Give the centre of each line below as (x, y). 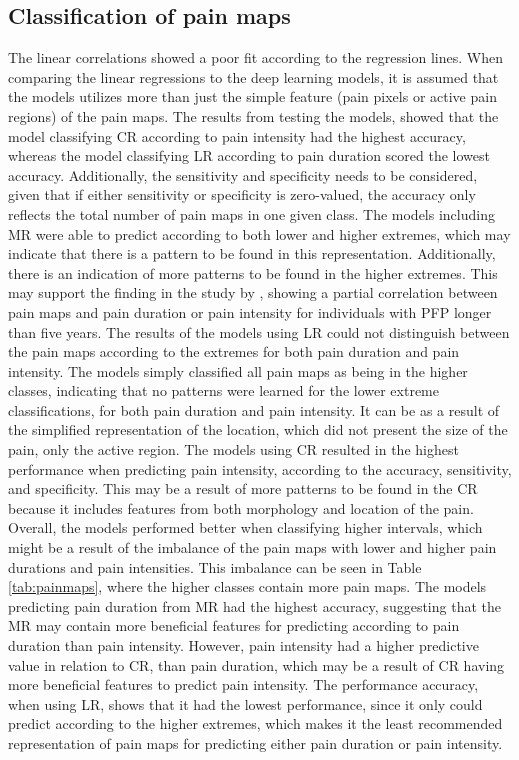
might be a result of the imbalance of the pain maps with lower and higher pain (252, 547)
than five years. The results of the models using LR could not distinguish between (259, 331)
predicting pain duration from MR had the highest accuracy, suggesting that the (254, 605)
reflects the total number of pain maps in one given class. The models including (251, 213)
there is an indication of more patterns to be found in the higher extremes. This (253, 272)
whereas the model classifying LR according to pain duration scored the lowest (249, 155)
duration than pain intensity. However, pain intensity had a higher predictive (243, 645)
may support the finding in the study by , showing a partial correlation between (253, 292)
